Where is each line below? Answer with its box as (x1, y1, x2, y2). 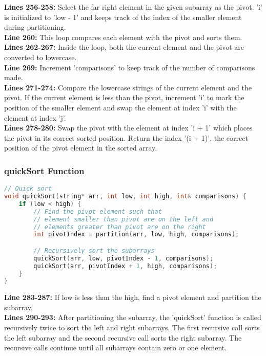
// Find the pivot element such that (33, 208, 162, 215)
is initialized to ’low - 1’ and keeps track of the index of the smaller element (4, 11, 242, 22)
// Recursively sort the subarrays (33, 247, 155, 254)
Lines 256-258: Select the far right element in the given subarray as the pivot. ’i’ (4, 2, 262, 12)
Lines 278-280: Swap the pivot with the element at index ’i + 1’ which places (4, 122, 253, 133)
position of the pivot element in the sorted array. (4, 142, 157, 153)
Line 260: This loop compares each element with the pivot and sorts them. (4, 31, 242, 42)
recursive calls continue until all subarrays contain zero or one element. (4, 342, 227, 353)
